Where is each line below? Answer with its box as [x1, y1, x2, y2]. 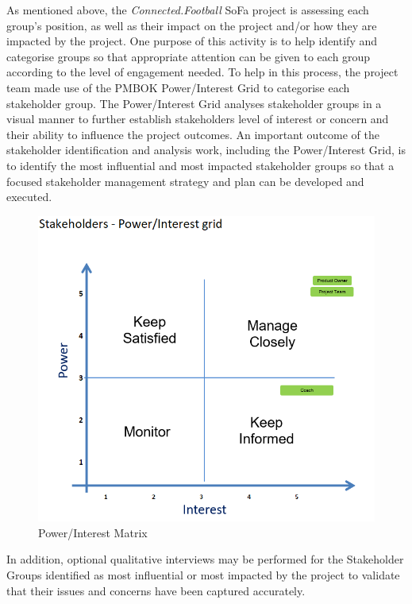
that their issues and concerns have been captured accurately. [6, 582, 306, 598]
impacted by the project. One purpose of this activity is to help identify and [6, 33, 378, 49]
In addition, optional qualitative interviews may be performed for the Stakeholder [6, 551, 404, 567]
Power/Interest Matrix [38, 524, 148, 540]
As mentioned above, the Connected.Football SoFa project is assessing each [6, 2, 369, 17]
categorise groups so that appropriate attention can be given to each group [6, 48, 371, 64]
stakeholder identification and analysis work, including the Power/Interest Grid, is [6, 141, 406, 158]
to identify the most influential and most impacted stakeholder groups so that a [6, 157, 395, 173]
